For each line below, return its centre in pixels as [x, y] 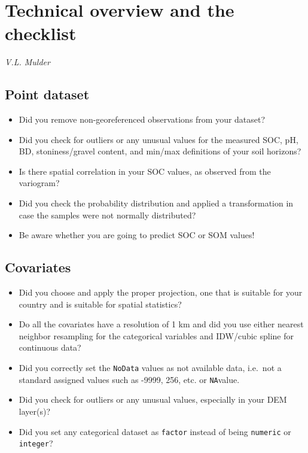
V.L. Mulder [28, 62]
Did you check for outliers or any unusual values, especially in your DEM [153, 399]
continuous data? [50, 347]
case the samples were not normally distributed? [107, 215]
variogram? [39, 183]
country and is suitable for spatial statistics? [100, 304]
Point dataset [47, 94]
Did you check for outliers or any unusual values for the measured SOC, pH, [158, 139]
